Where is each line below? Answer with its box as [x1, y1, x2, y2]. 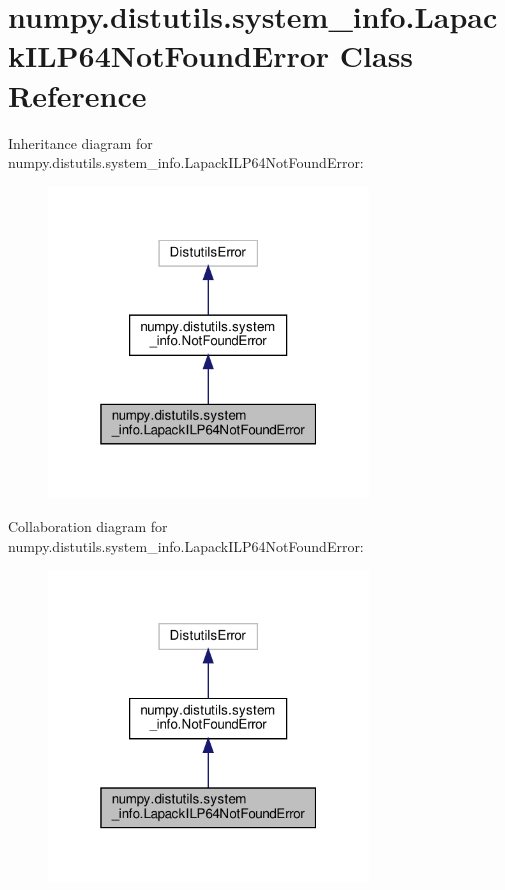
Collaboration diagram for [8, 516, 168, 537]
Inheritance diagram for [8, 132, 153, 153]
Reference [8, 74, 147, 115]
